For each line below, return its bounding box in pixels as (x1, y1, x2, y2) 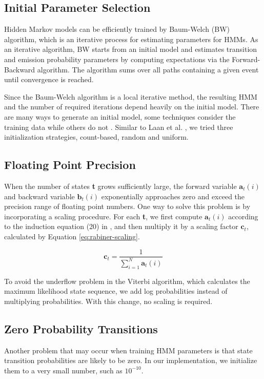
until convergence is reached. (4, 74, 94, 85)
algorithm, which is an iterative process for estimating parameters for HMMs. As (4, 33, 258, 44)
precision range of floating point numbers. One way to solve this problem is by (4, 201, 251, 212)
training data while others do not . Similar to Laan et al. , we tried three (4, 121, 233, 132)
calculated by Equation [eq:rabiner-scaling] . (4, 231, 140, 241)
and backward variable (4, 191, 75, 201)
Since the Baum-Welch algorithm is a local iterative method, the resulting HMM (4, 91, 257, 102)
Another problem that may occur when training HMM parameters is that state (4, 345, 253, 355)
